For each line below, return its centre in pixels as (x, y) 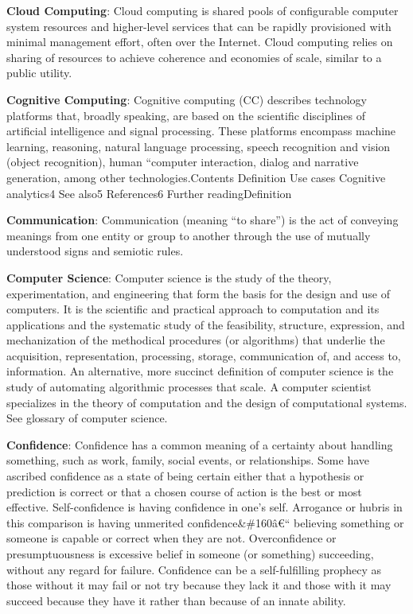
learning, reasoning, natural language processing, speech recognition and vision (199, 146)
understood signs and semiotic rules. (95, 251)
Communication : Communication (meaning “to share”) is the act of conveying (203, 220)
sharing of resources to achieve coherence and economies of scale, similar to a (194, 57)
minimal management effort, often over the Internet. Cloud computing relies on (200, 42)
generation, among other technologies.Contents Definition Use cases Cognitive (196, 177)
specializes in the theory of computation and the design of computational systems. (207, 402)
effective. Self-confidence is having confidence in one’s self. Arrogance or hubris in (205, 507)
